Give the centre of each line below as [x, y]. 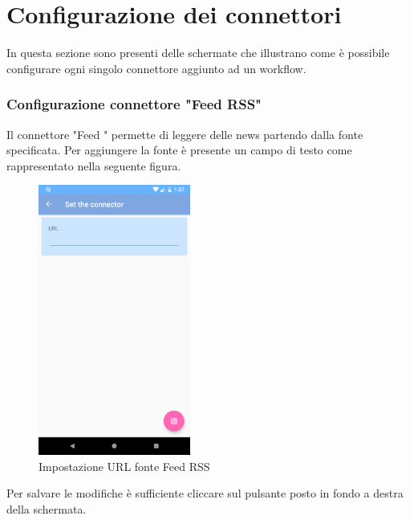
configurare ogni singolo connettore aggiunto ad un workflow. [156, 68]
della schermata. [47, 509]
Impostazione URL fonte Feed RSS [124, 466]
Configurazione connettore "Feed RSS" [134, 104]
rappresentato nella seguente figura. [94, 165]
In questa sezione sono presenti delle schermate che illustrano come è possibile [198, 53]
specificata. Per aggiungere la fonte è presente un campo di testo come [179, 150]
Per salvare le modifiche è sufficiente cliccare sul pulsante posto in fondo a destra [205, 493]
